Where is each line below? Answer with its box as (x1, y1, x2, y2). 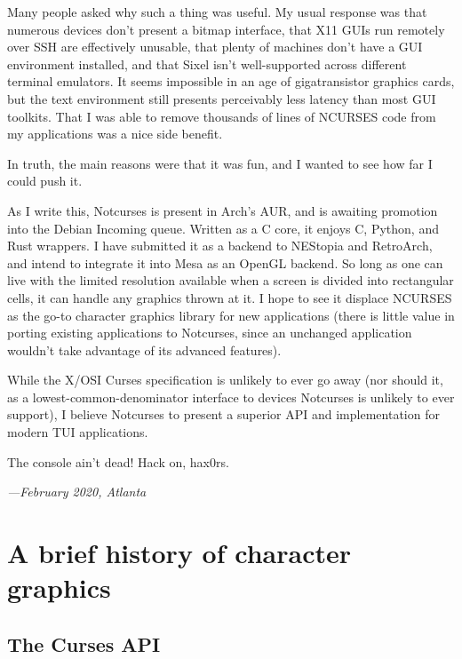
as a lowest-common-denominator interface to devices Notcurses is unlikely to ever (7, 387, 455, 406)
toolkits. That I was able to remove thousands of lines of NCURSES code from (7, 107, 436, 125)
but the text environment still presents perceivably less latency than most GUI (7, 89, 436, 107)
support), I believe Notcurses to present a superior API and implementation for (7, 405, 440, 424)
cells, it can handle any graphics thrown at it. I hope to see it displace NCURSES (7, 288, 452, 306)
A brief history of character (7, 535, 351, 571)
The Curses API (7, 630, 161, 657)
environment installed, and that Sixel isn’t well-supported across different (7, 54, 407, 73)
